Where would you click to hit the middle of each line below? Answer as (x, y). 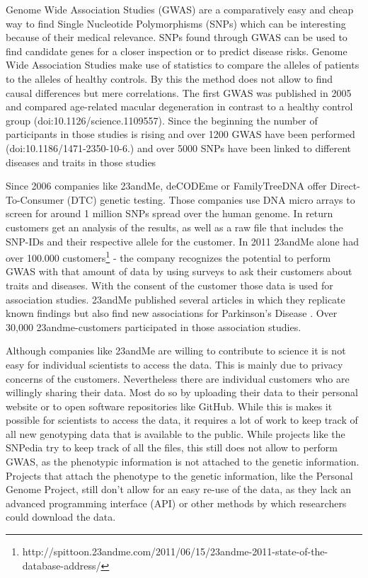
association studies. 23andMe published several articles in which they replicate (176, 299)
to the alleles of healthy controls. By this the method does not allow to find (169, 78)
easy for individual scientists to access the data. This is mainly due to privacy (174, 364)
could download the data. (61, 517)
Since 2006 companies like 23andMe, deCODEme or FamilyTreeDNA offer (166, 186)
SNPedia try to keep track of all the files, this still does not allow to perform (172, 447)
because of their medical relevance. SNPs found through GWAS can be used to (177, 37)
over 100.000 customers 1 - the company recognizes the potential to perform (168, 256)
